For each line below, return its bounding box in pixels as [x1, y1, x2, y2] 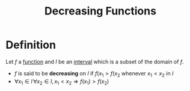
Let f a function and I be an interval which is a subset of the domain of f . [5, 58, 184, 65]
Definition [5, 38, 57, 52]
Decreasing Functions [44, 4, 157, 18]
